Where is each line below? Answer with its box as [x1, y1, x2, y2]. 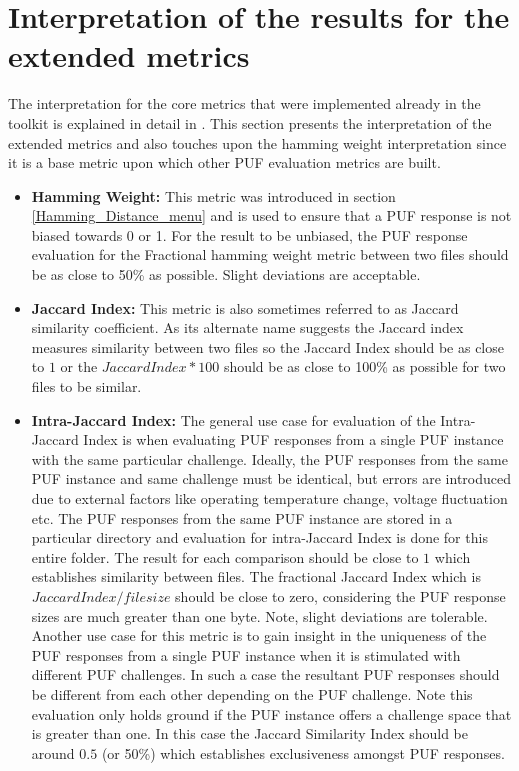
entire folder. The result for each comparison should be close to [31, 546, 419, 567]
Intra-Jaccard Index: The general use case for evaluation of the [31, 409, 436, 430]
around [31, 742, 75, 763]
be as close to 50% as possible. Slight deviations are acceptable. [31, 264, 421, 285]
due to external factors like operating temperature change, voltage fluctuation [31, 488, 508, 508]
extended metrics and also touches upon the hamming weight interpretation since [8, 132, 507, 153]
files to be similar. [31, 376, 142, 397]
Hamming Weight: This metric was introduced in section [31, 185, 396, 206]
